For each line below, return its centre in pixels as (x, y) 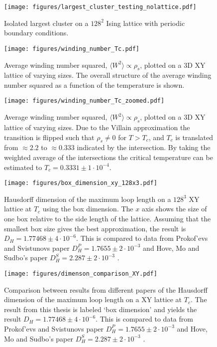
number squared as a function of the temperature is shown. (94, 85)
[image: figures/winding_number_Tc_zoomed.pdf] (84, 101)
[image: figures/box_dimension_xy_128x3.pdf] (81, 183)
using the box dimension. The (88, 209)
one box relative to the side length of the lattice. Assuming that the (108, 218)
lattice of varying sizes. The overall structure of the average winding (108, 75)
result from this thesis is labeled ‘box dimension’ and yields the (101, 309)
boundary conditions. (36, 33)
